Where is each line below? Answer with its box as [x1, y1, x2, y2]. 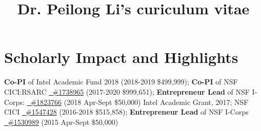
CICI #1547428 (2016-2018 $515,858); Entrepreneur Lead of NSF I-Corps [4, 106, 249, 117]
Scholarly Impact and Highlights [4, 47, 238, 68]
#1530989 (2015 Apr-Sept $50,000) [7, 116, 118, 127]
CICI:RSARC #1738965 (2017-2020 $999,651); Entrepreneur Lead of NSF [4, 86, 250, 97]
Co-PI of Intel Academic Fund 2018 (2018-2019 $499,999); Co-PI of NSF [4, 76, 238, 87]
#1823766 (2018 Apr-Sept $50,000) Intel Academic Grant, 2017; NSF [30, 96, 249, 107]
